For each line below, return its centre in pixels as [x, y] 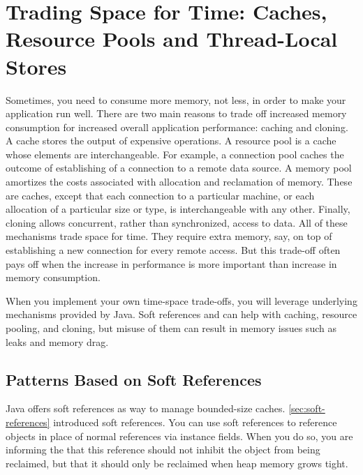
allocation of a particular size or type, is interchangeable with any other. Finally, [178, 209]
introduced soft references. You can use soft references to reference [195, 422]
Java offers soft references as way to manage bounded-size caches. [146, 408]
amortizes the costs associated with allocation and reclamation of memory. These [179, 182]
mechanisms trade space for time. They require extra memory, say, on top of [169, 236]
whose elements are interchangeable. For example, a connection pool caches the [175, 154]
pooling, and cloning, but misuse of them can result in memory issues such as [171, 328]
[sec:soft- [307, 408]
